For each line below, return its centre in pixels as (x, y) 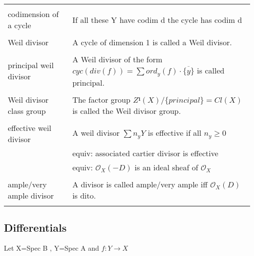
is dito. (84, 195)
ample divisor (31, 195)
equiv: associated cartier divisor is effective (145, 153)
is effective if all (175, 133)
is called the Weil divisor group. (127, 110)
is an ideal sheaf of (166, 167)
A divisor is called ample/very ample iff (140, 184)
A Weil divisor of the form (117, 59)
